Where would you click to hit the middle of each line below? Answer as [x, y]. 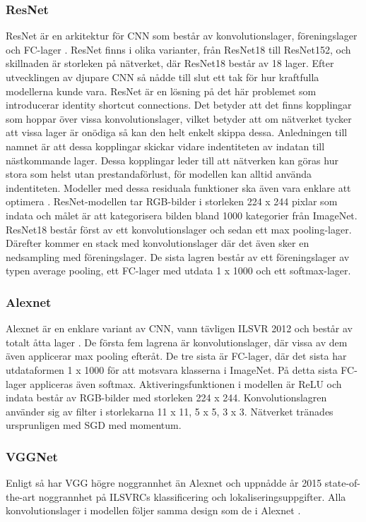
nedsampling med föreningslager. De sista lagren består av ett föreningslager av [178, 256]
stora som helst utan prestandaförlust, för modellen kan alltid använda [159, 174]
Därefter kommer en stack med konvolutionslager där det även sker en [158, 243]
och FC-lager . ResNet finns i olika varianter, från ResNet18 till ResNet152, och [178, 49]
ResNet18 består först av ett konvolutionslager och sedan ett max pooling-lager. [179, 229]
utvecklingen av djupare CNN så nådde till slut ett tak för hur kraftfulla [163, 77]
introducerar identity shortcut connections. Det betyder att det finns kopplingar [179, 105]
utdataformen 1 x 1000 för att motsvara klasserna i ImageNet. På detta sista [172, 369]
